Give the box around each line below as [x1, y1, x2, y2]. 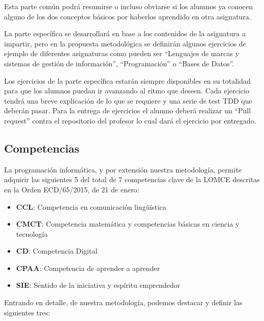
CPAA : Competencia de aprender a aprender [16, 262, 160, 273]
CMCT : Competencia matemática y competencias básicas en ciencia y [16, 218, 239, 229]
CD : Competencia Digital [16, 245, 98, 256]
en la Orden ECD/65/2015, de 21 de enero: [4, 184, 139, 194]
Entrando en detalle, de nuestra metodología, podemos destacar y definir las [4, 297, 243, 308]
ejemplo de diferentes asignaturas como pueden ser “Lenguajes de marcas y [4, 48, 239, 59]
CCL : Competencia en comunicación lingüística [16, 201, 166, 212]
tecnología [16, 228, 48, 239]
